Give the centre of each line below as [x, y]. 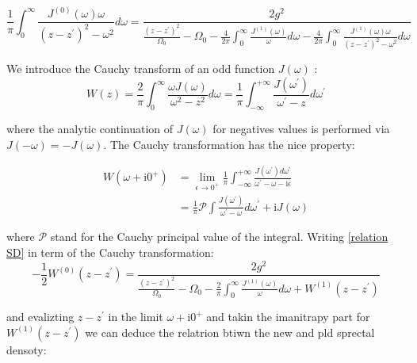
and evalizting [40, 317]
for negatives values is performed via [301, 128]
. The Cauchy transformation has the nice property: [229, 144]
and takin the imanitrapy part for [288, 317]
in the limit [136, 317]
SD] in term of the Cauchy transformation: [110, 252]
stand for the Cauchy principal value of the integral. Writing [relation [219, 237]
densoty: [27, 349]
